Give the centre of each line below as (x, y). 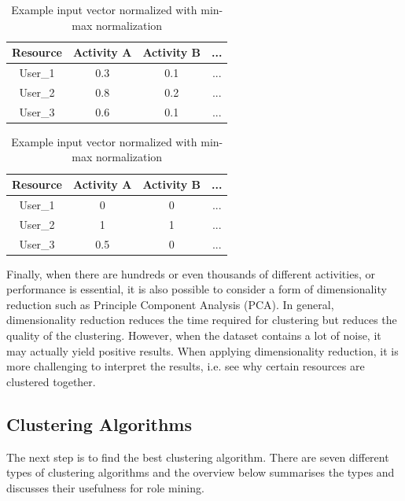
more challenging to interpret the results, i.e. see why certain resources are (186, 366)
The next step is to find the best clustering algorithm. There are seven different (198, 457)
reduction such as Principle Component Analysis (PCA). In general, (170, 304)
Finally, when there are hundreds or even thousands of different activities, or (191, 273)
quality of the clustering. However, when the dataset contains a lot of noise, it (194, 335)
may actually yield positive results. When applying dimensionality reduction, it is (202, 350)
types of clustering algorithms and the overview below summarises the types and (201, 472)
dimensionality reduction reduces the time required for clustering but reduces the (202, 320)
